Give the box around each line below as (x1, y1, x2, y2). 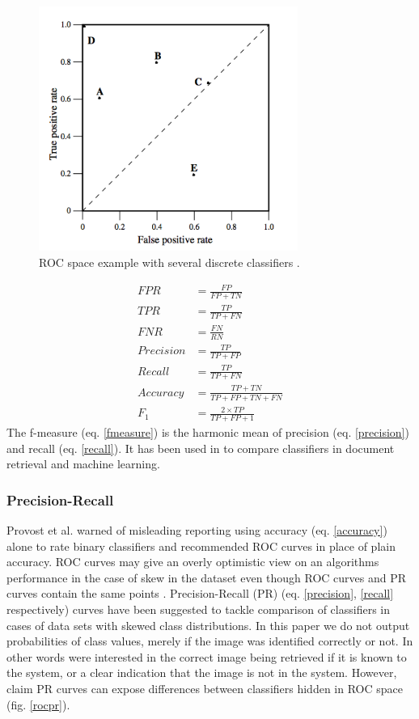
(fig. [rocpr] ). (6, 696, 70, 713)
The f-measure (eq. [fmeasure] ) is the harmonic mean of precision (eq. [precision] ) (6, 423, 409, 440)
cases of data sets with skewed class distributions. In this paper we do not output (6, 616, 410, 633)
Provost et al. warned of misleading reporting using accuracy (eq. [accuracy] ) (6, 521, 387, 538)
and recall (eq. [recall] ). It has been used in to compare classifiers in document (6, 439, 395, 456)
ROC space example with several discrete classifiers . (39, 253, 300, 270)
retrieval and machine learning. (6, 455, 160, 472)
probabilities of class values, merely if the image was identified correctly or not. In (6, 632, 413, 649)
